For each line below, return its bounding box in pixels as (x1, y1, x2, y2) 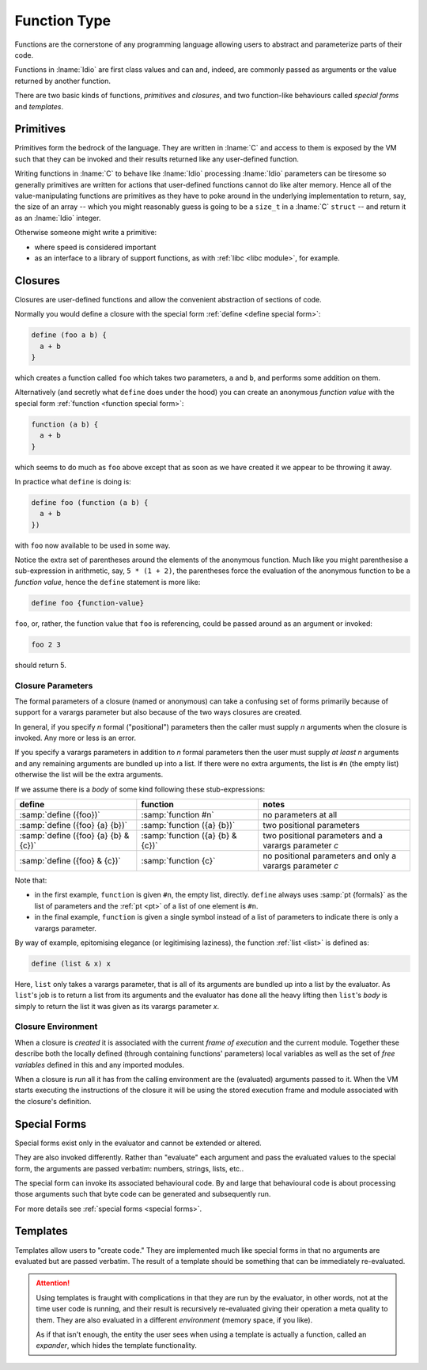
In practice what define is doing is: (14, 476, 132, 486)
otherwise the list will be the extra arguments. (14, 770, 164, 780)
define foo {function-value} (31, 598, 145, 607)
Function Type (14, 12, 111, 29)
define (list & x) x (31, 958, 111, 968)
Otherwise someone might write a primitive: (14, 228, 157, 237)
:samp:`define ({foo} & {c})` (19, 856, 122, 867)
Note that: (14, 875, 47, 886)
